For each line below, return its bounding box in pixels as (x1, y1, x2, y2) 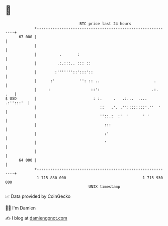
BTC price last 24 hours (79, 21, 132, 26)
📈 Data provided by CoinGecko (5, 193, 71, 199)
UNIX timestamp (88, 184, 121, 189)
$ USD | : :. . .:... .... (5, 96, 147, 101)
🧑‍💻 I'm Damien (5, 205, 36, 211)
